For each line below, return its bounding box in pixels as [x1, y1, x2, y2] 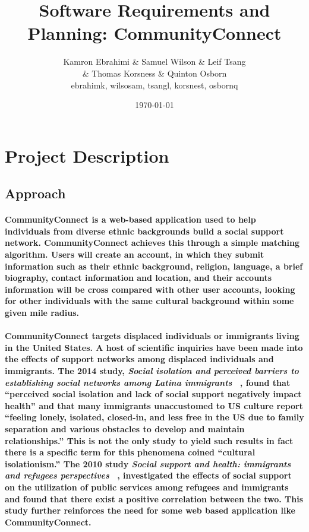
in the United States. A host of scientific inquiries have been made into [5, 341, 303, 353]
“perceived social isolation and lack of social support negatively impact [5, 388, 302, 400]
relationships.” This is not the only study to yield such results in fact [5, 434, 294, 446]
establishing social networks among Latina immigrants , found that [5, 376, 291, 388]
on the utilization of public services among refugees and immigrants [5, 480, 289, 493]
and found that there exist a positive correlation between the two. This [5, 492, 303, 505]
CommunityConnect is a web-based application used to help [5, 213, 256, 226]
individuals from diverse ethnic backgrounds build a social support [5, 224, 284, 237]
